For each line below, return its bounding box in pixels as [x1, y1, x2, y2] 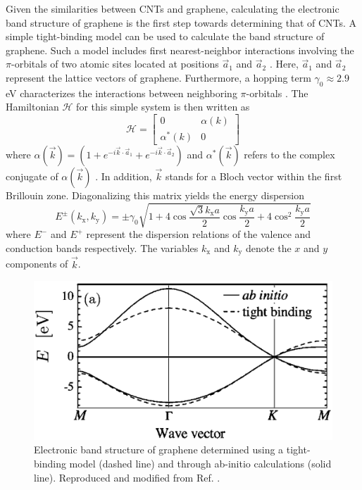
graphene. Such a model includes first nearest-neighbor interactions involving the [6, 42, 354, 57]
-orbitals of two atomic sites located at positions [11, 56, 219, 71]
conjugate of [6, 169, 58, 184]
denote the [246, 240, 292, 255]
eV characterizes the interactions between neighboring [6, 85, 237, 100]
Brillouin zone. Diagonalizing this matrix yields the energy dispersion [6, 188, 305, 203]
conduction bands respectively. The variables [6, 240, 199, 255]
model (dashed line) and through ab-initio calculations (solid [69, 456, 332, 470]
